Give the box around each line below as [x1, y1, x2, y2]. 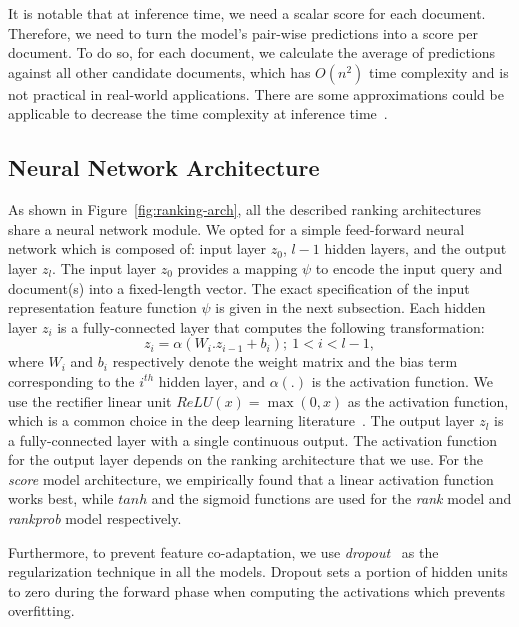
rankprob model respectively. [8, 508, 182, 529]
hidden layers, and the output [324, 238, 507, 259]
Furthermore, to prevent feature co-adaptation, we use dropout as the [8, 541, 439, 562]
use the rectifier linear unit [8, 390, 172, 411]
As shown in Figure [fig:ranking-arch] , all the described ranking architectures [8, 199, 481, 220]
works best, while [8, 488, 114, 509]
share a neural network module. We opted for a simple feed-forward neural [8, 218, 465, 239]
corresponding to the [8, 370, 135, 391]
